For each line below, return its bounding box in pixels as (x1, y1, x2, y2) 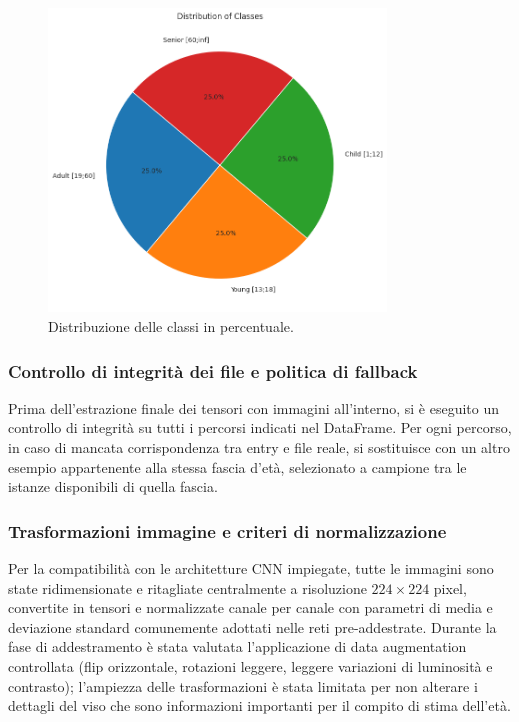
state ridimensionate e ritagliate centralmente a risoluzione (8, 577, 367, 598)
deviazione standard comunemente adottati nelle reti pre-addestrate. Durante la (8, 616, 497, 637)
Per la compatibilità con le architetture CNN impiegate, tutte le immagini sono (8, 558, 494, 579)
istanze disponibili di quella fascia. (8, 476, 218, 497)
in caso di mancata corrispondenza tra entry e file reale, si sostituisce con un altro (8, 437, 510, 458)
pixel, (433, 577, 467, 598)
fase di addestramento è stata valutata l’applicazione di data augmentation (8, 636, 467, 657)
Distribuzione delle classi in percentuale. (48, 316, 294, 337)
